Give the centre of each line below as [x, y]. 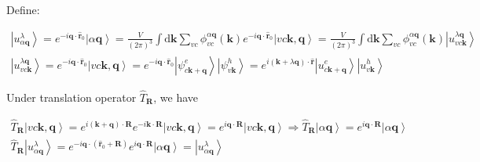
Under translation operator [71, 97]
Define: [23, 9]
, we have [176, 97]
